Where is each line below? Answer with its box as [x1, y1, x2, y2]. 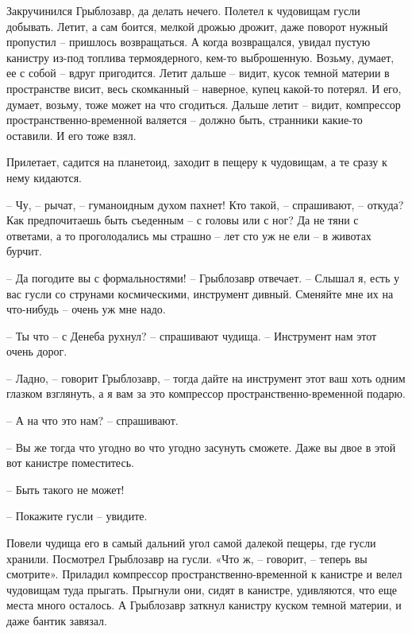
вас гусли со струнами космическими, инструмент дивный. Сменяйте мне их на [6, 285, 394, 301]
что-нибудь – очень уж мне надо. [6, 301, 166, 317]
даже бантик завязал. [6, 613, 107, 628]
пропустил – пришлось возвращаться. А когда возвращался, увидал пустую [6, 33, 371, 50]
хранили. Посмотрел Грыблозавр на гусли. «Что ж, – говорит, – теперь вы [6, 550, 368, 566]
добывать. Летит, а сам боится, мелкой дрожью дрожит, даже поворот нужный [6, 18, 388, 34]
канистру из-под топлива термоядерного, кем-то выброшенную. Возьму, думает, [6, 49, 395, 65]
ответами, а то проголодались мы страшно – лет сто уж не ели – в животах [6, 227, 372, 243]
